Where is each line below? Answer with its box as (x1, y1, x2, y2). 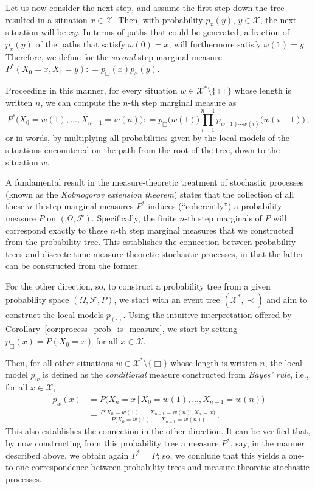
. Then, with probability (112, 13, 203, 26)
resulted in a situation (5, 13, 88, 26)
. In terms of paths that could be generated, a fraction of (77, 26, 290, 38)
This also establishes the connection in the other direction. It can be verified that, (5, 425, 311, 437)
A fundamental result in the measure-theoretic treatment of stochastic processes (5, 176, 303, 189)
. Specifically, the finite (91, 212, 177, 224)
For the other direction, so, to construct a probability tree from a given (5, 280, 271, 293)
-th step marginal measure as (128, 95, 237, 108)
